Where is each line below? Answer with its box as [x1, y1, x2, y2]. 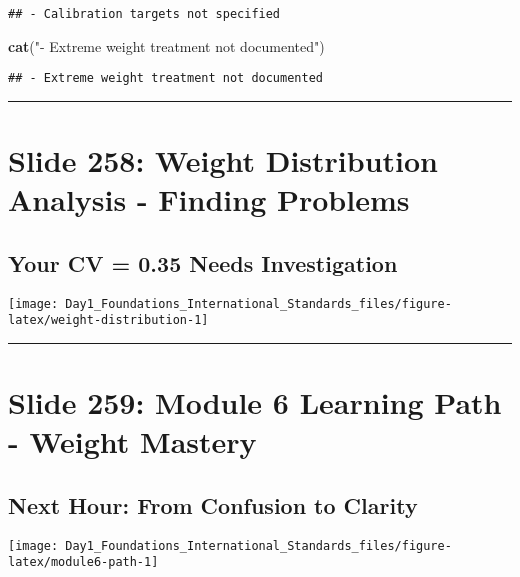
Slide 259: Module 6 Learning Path [8, 382, 502, 423]
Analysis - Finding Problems [8, 179, 410, 220]
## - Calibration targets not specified [8, 7, 281, 21]
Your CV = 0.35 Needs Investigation [8, 247, 398, 278]
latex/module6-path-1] [8, 555, 159, 570]
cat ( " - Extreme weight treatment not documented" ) [8, 35, 325, 56]
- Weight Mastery [8, 421, 257, 462]
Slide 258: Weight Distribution [8, 140, 438, 181]
